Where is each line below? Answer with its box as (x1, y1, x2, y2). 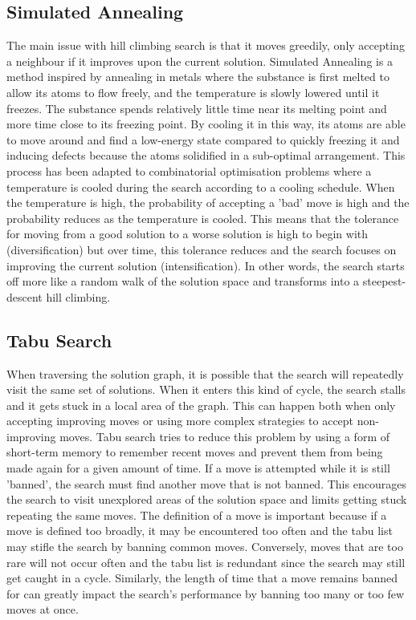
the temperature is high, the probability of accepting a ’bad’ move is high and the (6, 194, 410, 211)
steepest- (362, 273, 406, 290)
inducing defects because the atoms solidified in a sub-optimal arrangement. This (6, 147, 406, 164)
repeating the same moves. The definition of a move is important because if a (6, 506, 387, 523)
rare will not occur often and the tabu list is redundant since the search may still (6, 553, 406, 570)
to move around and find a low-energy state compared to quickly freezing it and (6, 131, 400, 148)
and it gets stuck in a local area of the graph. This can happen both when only (6, 396, 396, 413)
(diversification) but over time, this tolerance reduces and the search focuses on (6, 241, 397, 257)
